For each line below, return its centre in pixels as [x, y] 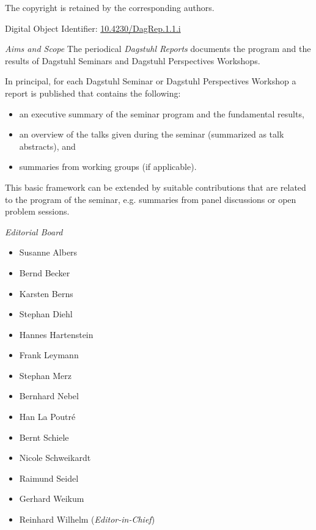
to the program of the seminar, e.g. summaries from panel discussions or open [151, 199]
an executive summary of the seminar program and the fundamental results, [162, 113]
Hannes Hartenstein [56, 334]
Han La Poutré [47, 417]
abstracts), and [47, 146]
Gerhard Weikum [52, 499]
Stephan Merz [46, 375]
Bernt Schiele [44, 437]
